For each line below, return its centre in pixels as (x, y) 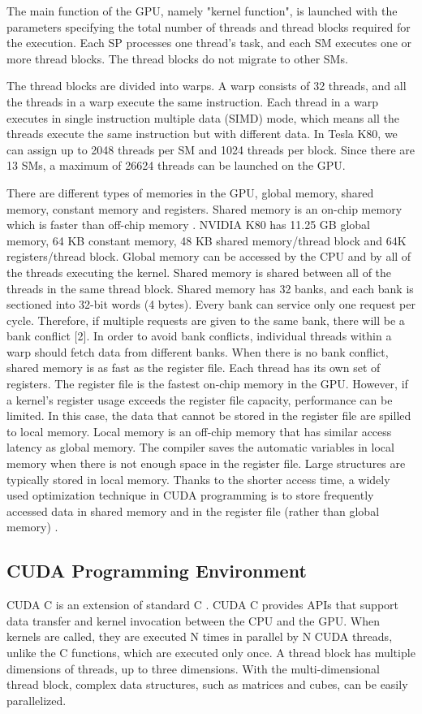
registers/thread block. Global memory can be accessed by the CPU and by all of (209, 256)
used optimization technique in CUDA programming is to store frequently (190, 495)
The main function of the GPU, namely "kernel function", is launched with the (202, 11)
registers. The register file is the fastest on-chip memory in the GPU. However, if (207, 384)
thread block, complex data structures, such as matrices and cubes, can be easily (207, 684)
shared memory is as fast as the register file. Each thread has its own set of (194, 368)
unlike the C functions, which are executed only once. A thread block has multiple (211, 652)
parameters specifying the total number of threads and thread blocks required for (209, 26)
